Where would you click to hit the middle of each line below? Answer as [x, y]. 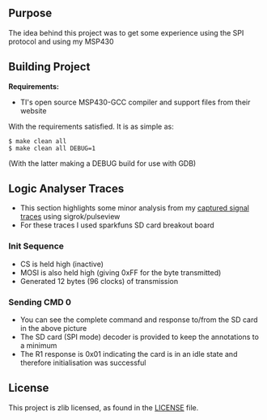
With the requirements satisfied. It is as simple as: [91, 126]
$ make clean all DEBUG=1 [52, 148]
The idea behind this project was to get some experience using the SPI [126, 32]
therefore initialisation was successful [83, 363]
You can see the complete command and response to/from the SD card [139, 320]
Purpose [30, 13]
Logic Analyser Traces [66, 189]
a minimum [38, 346]
